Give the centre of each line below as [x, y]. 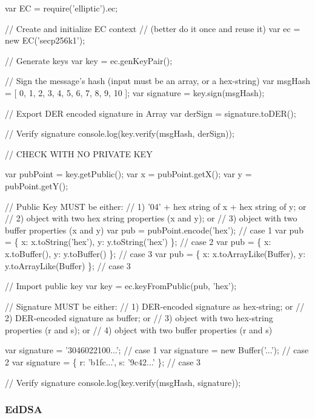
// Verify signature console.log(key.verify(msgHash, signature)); [123, 382]
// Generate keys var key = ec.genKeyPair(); [89, 60]
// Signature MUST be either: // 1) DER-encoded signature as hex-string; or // [155, 306]
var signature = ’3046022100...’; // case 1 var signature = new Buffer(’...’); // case [157, 350]
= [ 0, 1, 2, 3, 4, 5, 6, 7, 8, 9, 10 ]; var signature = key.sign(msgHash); [135, 92]
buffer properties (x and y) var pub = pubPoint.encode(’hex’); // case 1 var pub [154, 230]
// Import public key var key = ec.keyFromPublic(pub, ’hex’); [121, 286]
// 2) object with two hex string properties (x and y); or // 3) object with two [151, 218]
